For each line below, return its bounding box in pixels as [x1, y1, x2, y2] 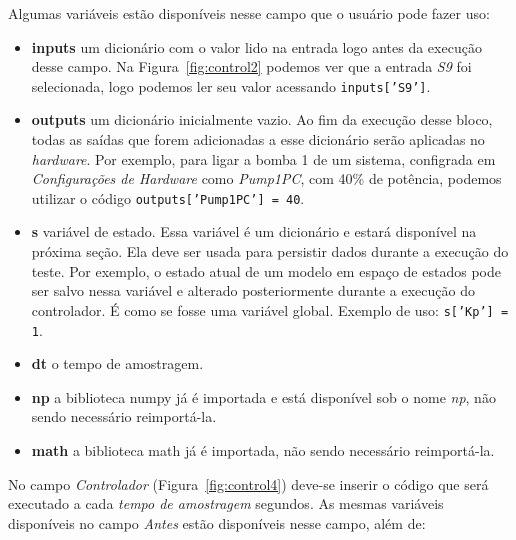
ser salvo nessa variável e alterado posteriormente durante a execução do [31, 280, 475, 301]
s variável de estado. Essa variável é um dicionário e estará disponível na [31, 221, 477, 242]
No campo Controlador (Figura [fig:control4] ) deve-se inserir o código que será [8, 473, 489, 494]
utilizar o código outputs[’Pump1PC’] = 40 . [31, 187, 305, 208]
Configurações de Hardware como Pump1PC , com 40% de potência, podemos [31, 168, 502, 189]
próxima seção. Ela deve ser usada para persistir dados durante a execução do [31, 241, 509, 262]
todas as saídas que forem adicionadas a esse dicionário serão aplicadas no [31, 129, 485, 150]
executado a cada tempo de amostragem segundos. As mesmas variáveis [8, 493, 444, 514]
